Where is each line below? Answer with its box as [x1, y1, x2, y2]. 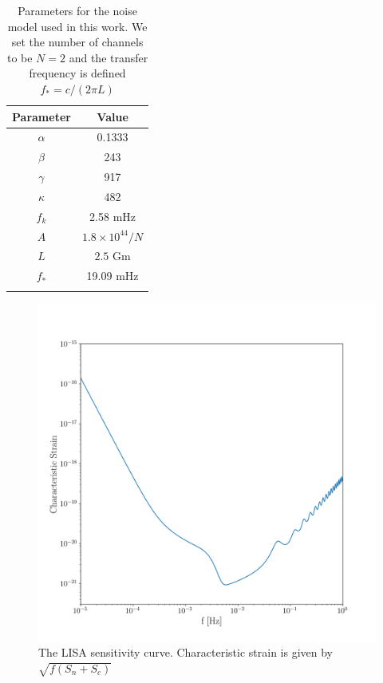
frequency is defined [29, 65, 126, 81]
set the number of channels [11, 34, 144, 50]
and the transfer [69, 49, 148, 65]
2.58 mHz [89, 207, 136, 224]
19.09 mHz [86, 267, 139, 284]
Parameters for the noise [18, 2, 137, 18]
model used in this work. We [7, 18, 148, 34]
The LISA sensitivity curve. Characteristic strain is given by [38, 644, 333, 661]
